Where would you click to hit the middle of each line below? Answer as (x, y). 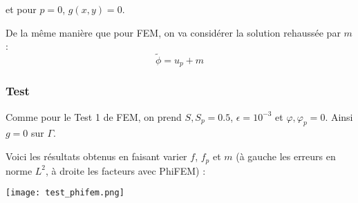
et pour (21, 9)
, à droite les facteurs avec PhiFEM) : (126, 170)
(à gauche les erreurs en (286, 156)
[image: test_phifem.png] (65, 193)
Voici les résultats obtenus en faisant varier (96, 156)
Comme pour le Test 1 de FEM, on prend (94, 116)
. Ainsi (339, 116)
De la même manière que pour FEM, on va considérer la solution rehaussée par (173, 32)
